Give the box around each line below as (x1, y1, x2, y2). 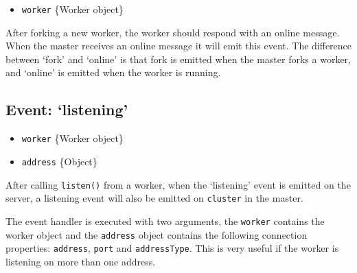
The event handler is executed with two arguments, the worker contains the (5, 213, 325, 228)
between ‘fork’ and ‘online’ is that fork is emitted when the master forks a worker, (5, 51, 351, 66)
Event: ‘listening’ (5, 99, 128, 120)
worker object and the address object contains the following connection (5, 227, 308, 241)
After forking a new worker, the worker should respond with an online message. (5, 25, 340, 39)
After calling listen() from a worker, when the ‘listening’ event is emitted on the (5, 177, 351, 191)
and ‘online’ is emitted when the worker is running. (5, 65, 221, 80)
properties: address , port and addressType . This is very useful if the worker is (5, 241, 339, 255)
